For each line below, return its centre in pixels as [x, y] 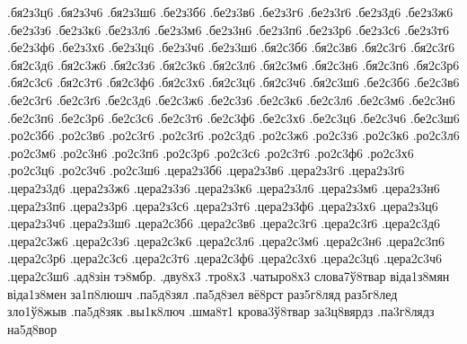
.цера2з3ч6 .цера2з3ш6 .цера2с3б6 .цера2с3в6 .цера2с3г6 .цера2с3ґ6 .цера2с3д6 [224, 223]
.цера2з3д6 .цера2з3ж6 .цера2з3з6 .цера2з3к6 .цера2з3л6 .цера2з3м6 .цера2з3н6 [224, 187]
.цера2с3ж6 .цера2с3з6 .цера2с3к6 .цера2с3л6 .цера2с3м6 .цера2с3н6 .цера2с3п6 [226, 240]
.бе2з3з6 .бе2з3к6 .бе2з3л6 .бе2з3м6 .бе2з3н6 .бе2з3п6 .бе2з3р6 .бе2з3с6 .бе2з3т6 [228, 29]
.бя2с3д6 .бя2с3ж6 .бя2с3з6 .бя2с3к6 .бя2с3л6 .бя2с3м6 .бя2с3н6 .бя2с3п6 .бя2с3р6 [233, 64]
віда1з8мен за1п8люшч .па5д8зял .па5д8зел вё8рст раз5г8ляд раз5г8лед [203, 293]
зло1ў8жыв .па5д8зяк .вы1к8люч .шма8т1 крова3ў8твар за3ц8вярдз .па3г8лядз [221, 311]
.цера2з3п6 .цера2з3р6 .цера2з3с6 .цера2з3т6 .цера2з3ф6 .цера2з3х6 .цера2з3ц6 [223, 205]
